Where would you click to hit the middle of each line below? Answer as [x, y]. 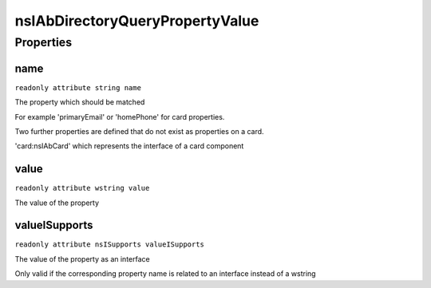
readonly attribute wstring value [82, 188]
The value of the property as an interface [83, 258]
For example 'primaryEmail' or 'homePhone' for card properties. [120, 116]
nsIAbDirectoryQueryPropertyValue [137, 21]
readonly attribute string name [78, 87]
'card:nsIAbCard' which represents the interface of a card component [129, 146]
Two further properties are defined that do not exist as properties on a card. [139, 131]
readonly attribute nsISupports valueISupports [110, 245]
